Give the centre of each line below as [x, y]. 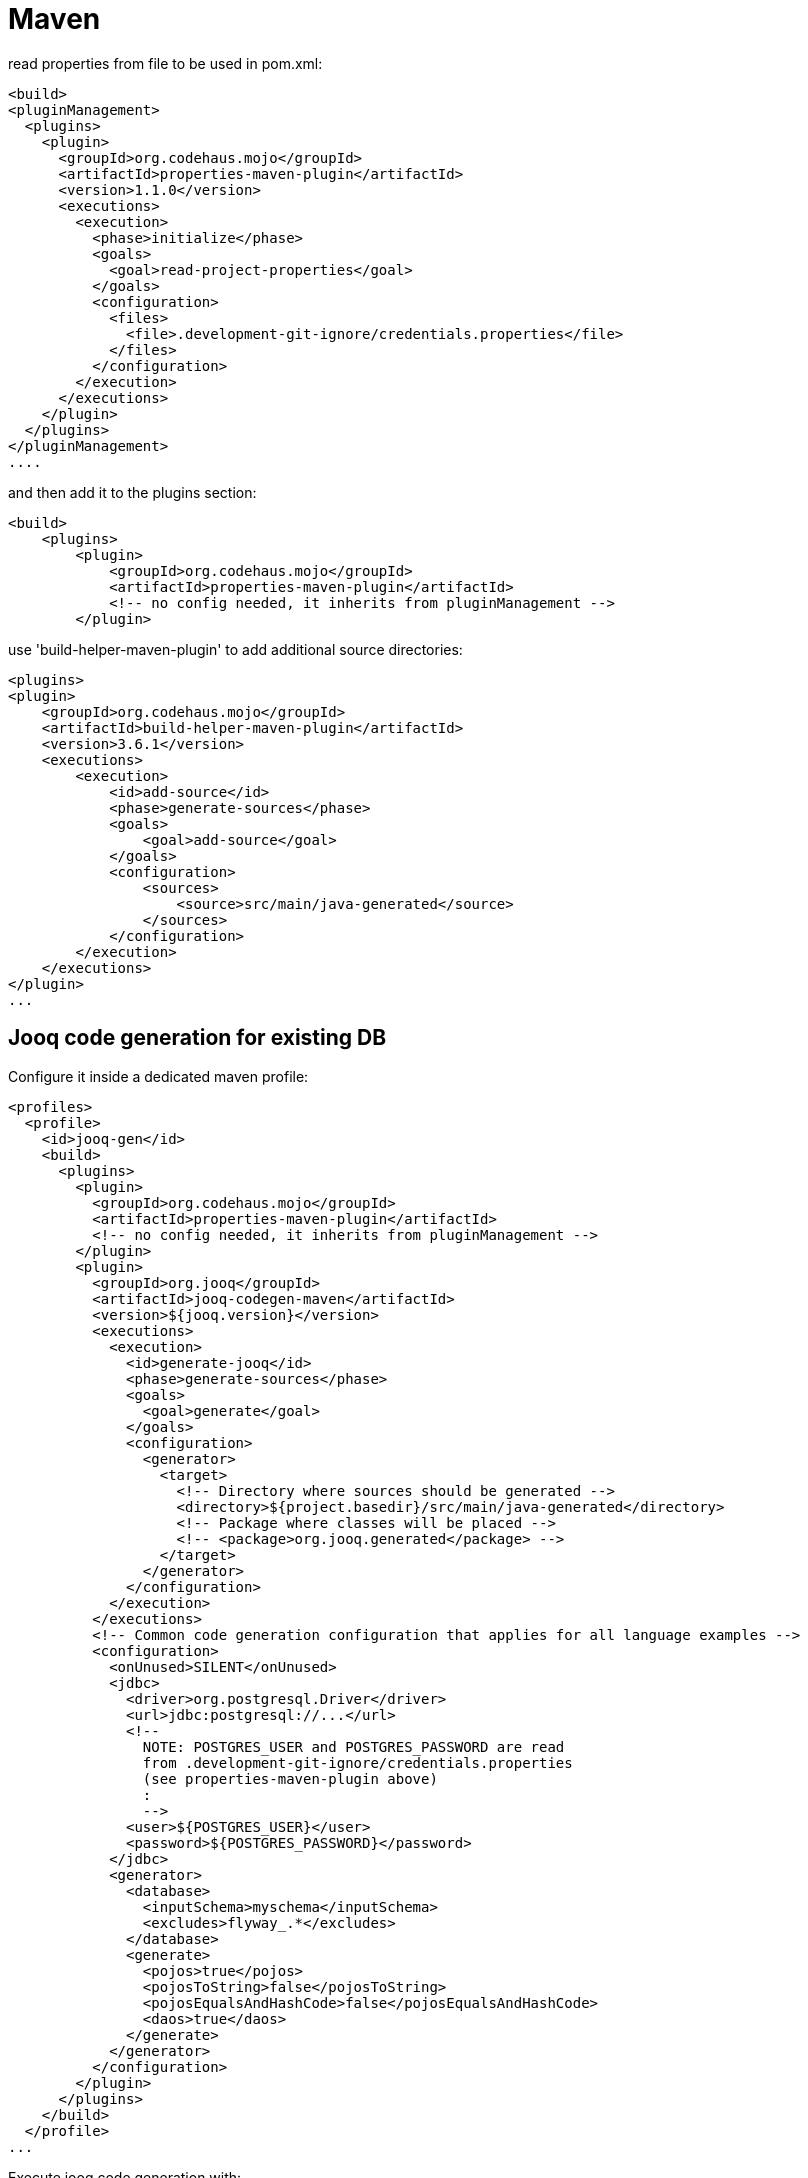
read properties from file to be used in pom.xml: [165, 63]
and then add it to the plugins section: [132, 492]
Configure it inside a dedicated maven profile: [158, 1076]
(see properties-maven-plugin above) [290, 1778]
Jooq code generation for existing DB [197, 1038]
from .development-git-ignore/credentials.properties [357, 1762]
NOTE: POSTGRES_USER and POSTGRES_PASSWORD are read [353, 1746]
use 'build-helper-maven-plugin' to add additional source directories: [235, 649]
